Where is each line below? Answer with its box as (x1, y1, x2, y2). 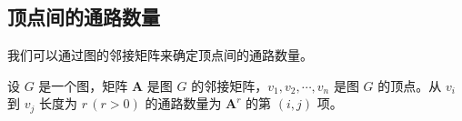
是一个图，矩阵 (38, 76, 128, 95)
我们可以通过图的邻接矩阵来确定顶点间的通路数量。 (7, 45, 313, 65)
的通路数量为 (145, 94, 222, 113)
